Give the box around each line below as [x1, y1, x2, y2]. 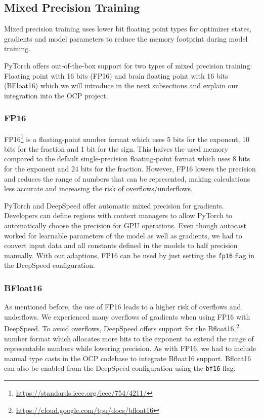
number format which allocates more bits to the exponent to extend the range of [4, 333, 254, 343]
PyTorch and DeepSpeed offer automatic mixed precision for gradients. [4, 200, 224, 211]
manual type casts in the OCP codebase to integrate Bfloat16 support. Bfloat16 [4, 353, 251, 363]
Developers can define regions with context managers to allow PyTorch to [4, 210, 233, 221]
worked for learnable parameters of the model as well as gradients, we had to [4, 230, 242, 240]
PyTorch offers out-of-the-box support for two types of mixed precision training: [4, 60, 252, 71]
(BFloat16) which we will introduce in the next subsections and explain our [4, 80, 238, 91]
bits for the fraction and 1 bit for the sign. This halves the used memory [4, 143, 229, 154]
